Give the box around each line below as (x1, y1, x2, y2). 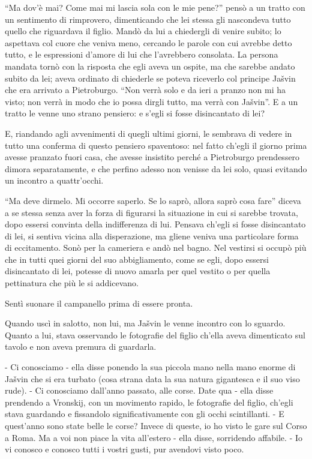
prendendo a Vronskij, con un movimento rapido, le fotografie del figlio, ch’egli (5, 395, 293, 408)
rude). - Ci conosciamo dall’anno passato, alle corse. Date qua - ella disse (5, 384, 274, 397)
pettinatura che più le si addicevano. (5, 277, 139, 289)
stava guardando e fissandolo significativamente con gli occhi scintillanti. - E (5, 407, 284, 420)
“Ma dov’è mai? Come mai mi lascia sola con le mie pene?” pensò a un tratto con (5, 1, 305, 13)
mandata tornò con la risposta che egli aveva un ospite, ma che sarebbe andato (5, 59, 295, 72)
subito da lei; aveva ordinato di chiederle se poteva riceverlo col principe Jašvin (5, 71, 296, 84)
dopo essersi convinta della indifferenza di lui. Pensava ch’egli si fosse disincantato (5, 218, 306, 230)
